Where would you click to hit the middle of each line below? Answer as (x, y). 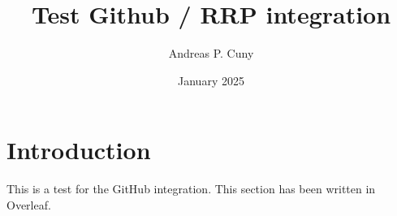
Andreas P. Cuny (211, 53)
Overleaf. (29, 204)
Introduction (79, 150)
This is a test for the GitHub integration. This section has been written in (191, 189)
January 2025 (211, 80)
